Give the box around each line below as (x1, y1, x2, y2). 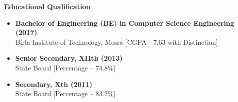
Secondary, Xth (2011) (15, 79, 93, 89)
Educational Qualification (4, 1, 91, 11)
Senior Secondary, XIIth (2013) (15, 53, 123, 63)
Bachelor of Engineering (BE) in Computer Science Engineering (15, 17, 235, 28)
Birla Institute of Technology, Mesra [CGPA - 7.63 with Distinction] (15, 36, 218, 47)
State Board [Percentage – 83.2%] (15, 88, 116, 99)
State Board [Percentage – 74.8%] (15, 62, 116, 72)
